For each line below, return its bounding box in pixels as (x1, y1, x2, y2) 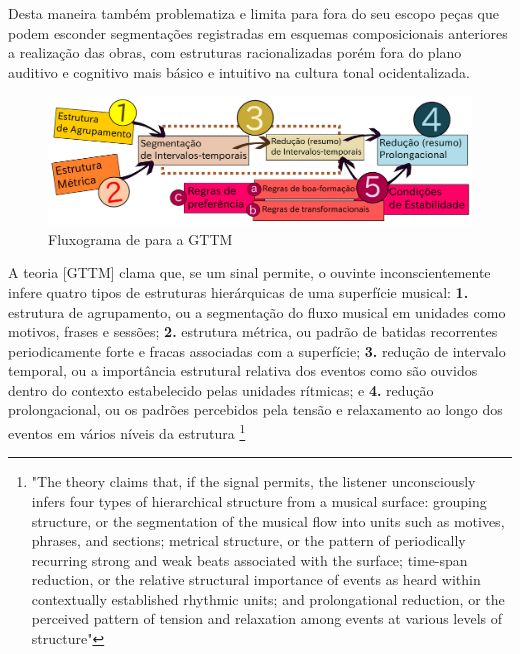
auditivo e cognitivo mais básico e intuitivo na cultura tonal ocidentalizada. (8, 61, 470, 82)
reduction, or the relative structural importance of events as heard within (31, 569, 481, 590)
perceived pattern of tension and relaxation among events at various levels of (31, 608, 503, 629)
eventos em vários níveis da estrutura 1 (8, 420, 246, 443)
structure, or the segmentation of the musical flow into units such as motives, (31, 510, 505, 531)
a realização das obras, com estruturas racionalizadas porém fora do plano (8, 42, 462, 63)
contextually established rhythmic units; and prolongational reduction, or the (31, 588, 505, 609)
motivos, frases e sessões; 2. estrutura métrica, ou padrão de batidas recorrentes (8, 321, 498, 342)
